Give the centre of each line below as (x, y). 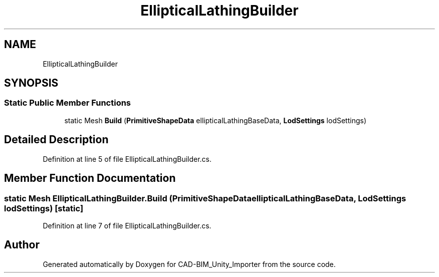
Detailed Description (56, 140)
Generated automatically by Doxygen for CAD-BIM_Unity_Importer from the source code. (189, 264)
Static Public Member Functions (68, 103)
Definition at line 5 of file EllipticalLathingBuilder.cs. (127, 159)
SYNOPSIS (31, 83)
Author (22, 245)
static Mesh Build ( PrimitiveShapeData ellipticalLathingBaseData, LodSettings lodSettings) (215, 120)
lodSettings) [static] (44, 208)
